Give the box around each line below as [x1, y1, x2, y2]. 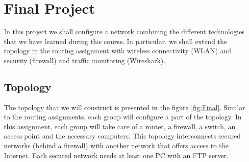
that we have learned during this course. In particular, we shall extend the [4, 36, 227, 46]
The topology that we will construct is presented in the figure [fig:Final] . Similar [4, 102, 245, 112]
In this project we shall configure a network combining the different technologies [4, 26, 245, 37]
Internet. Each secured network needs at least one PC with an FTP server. [4, 150, 229, 160]
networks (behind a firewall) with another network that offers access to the [4, 140, 229, 151]
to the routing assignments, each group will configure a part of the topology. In [4, 112, 242, 122]
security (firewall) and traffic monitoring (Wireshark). [4, 55, 166, 65]
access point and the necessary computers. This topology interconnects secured [4, 131, 241, 141]
